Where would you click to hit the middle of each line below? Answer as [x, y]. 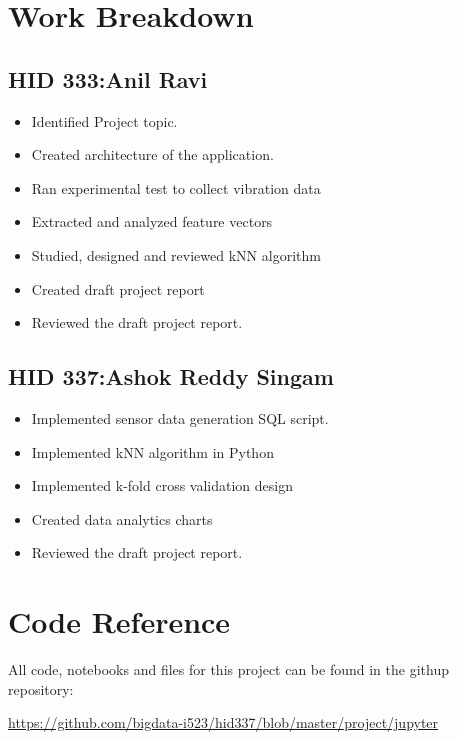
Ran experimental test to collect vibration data [176, 187]
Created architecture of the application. [152, 154]
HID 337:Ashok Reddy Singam [171, 376]
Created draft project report [118, 288]
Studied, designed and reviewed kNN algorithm [176, 254]
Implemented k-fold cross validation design [162, 485]
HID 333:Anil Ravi [108, 78]
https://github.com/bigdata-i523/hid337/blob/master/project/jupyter [223, 722]
